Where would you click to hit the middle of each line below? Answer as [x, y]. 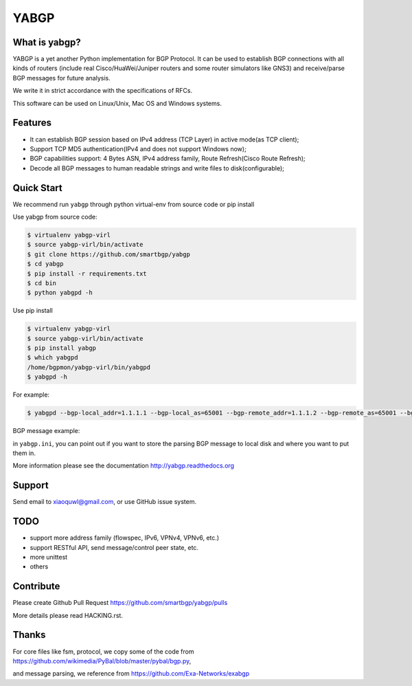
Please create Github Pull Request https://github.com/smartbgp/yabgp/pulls [120, 603]
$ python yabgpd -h [60, 293]
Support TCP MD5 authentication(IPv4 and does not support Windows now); [138, 148]
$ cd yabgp [45, 264]
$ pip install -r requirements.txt [87, 274]
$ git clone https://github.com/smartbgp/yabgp [108, 254]
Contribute [36, 587]
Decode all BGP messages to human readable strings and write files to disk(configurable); [157, 168]
